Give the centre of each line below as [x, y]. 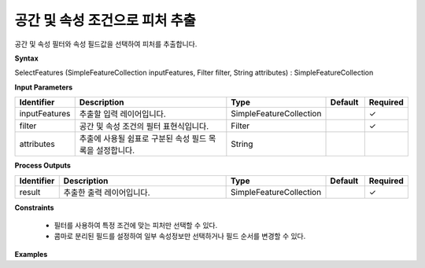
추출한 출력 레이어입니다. [107, 193]
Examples [31, 254]
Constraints [34, 207]
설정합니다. [115, 151]
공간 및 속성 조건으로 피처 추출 [105, 20]
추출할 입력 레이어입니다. [123, 114]
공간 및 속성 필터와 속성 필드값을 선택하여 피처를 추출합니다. [106, 44]
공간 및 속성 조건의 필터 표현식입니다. [144, 127]
